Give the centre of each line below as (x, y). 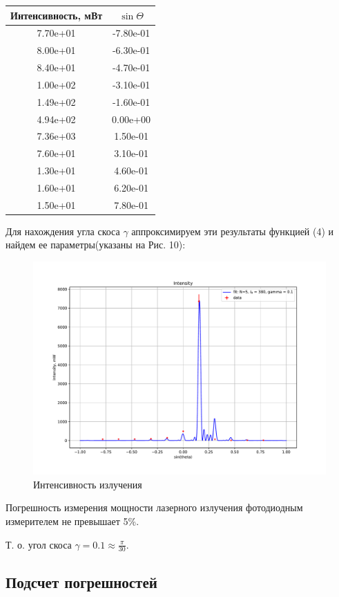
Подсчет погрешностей (81, 581)
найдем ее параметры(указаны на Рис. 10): (96, 245)
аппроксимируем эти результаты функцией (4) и (233, 231)
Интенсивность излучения (88, 484)
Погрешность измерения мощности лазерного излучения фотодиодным (154, 507)
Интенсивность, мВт (57, 15)
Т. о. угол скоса (39, 544)
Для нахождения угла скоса (63, 231)
